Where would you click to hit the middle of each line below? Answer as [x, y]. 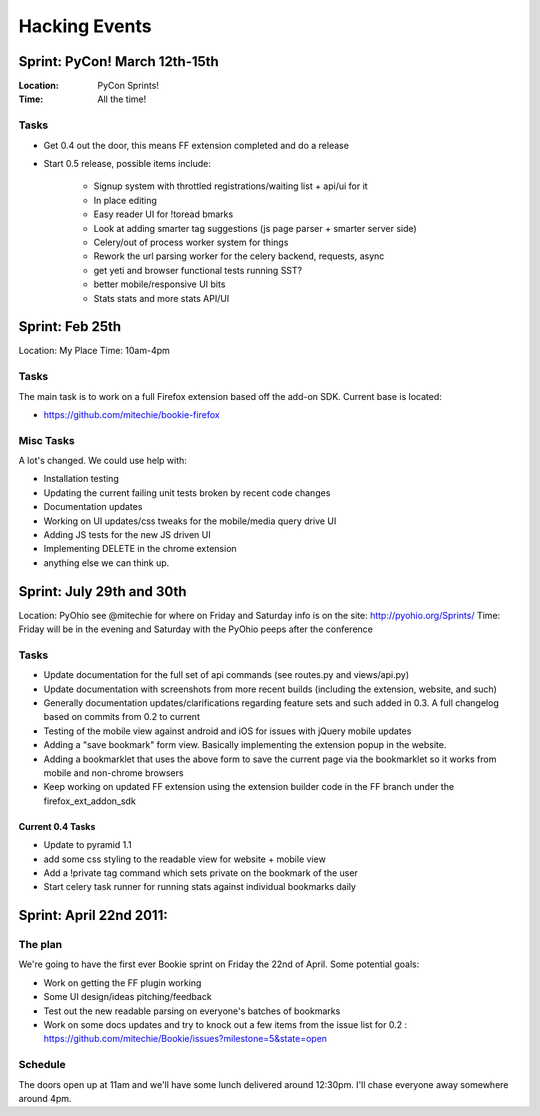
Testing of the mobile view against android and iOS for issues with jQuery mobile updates [227, 731]
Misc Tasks [46, 440]
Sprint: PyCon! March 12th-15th [118, 61]
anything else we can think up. [106, 562]
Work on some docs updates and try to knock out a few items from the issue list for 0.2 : [225, 1025]
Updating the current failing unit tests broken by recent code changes [187, 492]
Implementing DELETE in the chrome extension [140, 549]
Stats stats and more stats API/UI [161, 298]
